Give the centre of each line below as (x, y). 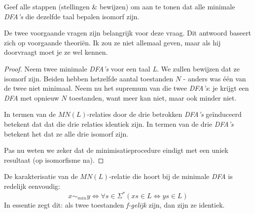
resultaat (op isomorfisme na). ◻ (54, 160)
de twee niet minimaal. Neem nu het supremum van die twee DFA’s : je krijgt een (127, 88)
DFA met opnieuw (32, 97)
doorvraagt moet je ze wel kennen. (56, 52)
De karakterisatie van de (41, 176)
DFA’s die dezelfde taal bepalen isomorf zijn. (72, 16)
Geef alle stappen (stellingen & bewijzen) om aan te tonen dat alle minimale (120, 6)
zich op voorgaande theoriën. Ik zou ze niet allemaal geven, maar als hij (112, 42)
